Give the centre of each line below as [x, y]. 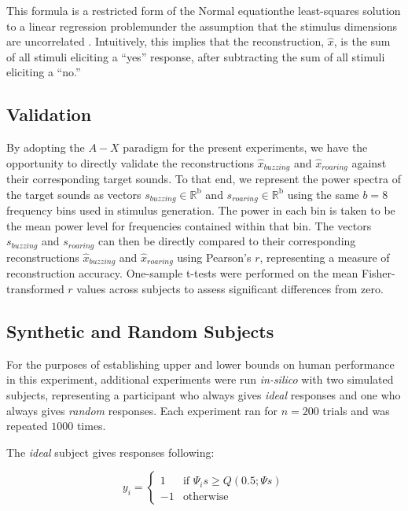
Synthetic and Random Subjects [140, 331]
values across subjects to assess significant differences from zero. [230, 288]
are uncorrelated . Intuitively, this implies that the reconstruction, [165, 41]
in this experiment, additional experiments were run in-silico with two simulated [200, 379]
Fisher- [378, 273]
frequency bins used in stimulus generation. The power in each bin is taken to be [201, 210]
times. [91, 426]
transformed [35, 288]
